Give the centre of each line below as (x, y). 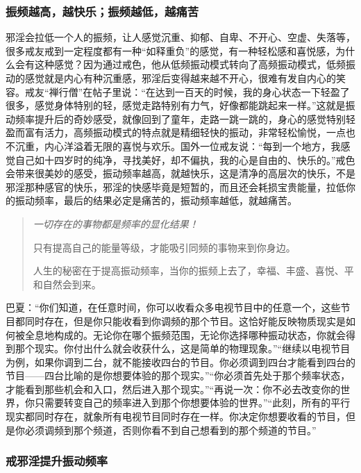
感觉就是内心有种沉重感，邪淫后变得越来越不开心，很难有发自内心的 (180, 78)
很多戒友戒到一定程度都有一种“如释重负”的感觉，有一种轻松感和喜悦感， (171, 50)
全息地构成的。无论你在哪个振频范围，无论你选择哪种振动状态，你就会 (185, 334)
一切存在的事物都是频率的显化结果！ (116, 223)
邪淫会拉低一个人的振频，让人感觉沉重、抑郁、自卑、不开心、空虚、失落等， (180, 37)
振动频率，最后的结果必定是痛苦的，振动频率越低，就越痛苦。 (156, 200)
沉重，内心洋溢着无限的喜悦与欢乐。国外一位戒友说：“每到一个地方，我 (178, 146)
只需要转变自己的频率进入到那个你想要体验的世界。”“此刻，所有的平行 (192, 403)
